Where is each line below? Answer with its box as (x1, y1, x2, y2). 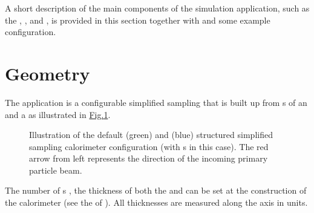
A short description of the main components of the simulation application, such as (5, 2, 310, 14)
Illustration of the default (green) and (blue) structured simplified (29, 128, 273, 141)
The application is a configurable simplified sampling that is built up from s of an (5, 96, 307, 108)
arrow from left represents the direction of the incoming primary (29, 152, 268, 165)
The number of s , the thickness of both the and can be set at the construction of (5, 184, 307, 197)
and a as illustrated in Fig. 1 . (5, 108, 111, 120)
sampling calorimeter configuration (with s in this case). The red (29, 140, 269, 152)
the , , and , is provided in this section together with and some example (5, 13, 270, 26)
